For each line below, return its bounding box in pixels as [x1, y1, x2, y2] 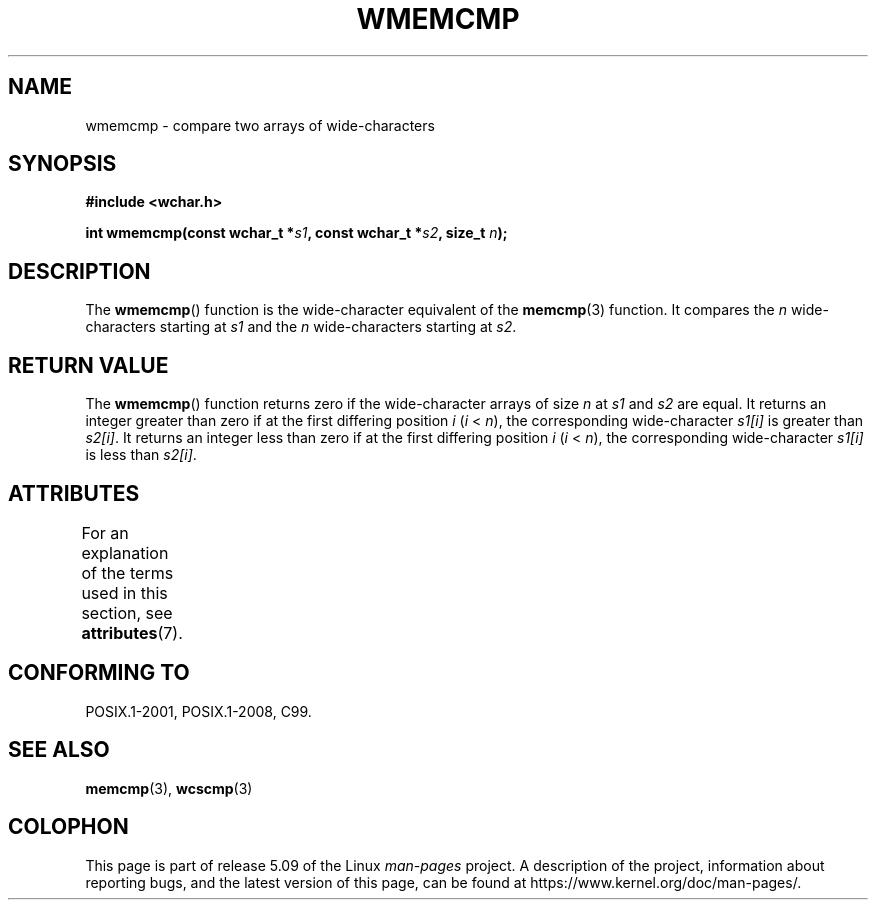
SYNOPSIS [8, 151, 117, 177]
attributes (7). [81, 622, 183, 643]
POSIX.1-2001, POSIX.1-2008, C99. [85, 702, 312, 720]
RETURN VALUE [8, 352, 169, 378]
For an [81, 522, 129, 543]
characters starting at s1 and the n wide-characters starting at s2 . [85, 318, 517, 336]
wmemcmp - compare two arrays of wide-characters [85, 116, 435, 134]
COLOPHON [8, 814, 129, 840]
